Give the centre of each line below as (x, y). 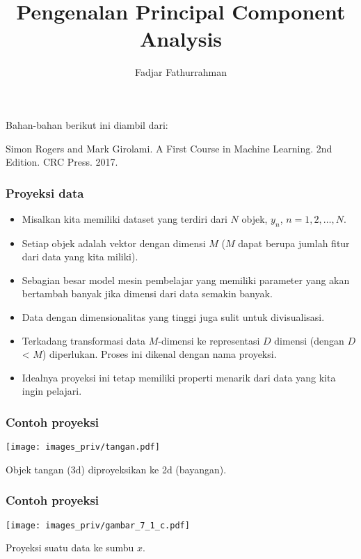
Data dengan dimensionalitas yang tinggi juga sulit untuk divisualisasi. (173, 317)
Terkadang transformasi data (84, 340)
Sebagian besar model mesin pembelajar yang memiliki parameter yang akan (186, 279)
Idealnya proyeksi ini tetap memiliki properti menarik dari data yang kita (179, 377)
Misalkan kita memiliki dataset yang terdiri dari (125, 218)
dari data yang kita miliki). (80, 257)
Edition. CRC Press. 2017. (62, 162)
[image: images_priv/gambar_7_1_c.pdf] (98, 525)
